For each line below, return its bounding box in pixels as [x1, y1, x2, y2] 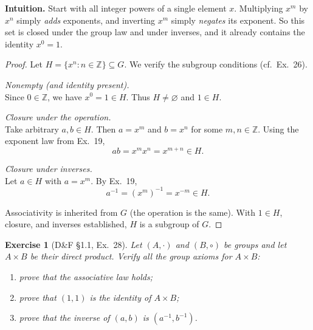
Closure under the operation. [5, 111, 111, 123]
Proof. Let [5, 58, 43, 70]
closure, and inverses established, [5, 218, 127, 230]
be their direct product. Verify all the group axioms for [30, 250, 232, 263]
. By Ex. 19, [91, 174, 137, 187]
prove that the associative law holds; [19, 270, 153, 283]
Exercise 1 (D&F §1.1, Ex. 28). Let [5, 238, 142, 250]
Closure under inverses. [5, 162, 92, 175]
